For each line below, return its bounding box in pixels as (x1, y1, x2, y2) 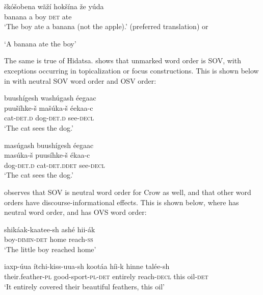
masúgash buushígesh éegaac (4, 139, 94, 150)
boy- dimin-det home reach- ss (4, 234, 93, 244)
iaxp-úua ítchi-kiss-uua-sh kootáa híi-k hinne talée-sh (4, 261, 170, 272)
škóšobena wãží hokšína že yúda (4, 1, 104, 11)
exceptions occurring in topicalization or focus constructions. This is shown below (4, 65, 259, 76)
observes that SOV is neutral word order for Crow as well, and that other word (4, 186, 251, 197)
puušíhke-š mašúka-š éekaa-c (4, 102, 93, 113)
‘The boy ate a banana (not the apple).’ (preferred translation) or (4, 21, 208, 32)
